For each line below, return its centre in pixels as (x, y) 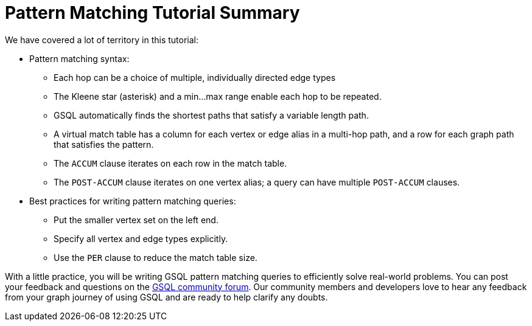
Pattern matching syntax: (79, 58)
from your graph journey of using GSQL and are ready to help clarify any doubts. (166, 297)
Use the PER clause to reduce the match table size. (156, 257)
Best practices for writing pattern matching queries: (133, 201)
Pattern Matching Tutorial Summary (152, 13)
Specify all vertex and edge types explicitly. (141, 238)
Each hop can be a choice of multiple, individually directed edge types (195, 77)
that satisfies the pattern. (104, 144)
